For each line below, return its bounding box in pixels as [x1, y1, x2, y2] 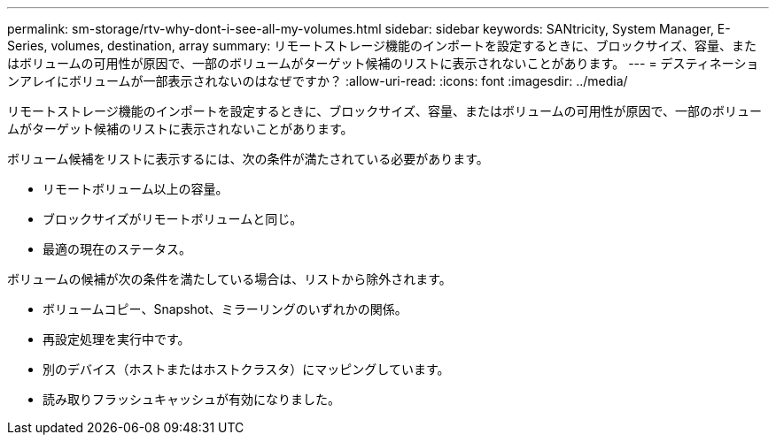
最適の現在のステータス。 [43, 241, 191, 256]
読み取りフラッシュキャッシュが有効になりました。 [43, 392, 340, 407]
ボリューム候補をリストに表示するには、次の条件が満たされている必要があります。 [7, 151, 489, 166]
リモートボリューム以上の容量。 [43, 181, 229, 196]
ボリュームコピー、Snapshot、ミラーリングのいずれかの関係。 [43, 301, 407, 316]
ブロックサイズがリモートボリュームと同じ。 [43, 211, 303, 226]
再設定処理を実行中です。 [43, 331, 190, 347]
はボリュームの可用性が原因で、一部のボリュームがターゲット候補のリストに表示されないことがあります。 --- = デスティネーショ [7, 56, 759, 71]
